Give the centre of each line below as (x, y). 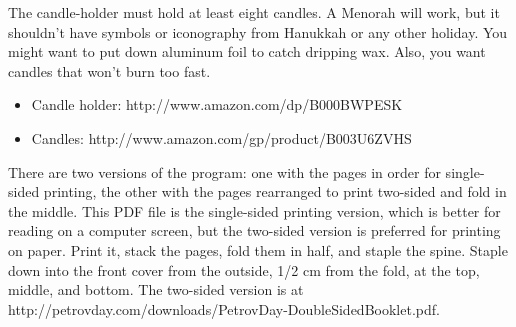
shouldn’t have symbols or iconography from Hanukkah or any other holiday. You (258, 31)
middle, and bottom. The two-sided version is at (156, 289)
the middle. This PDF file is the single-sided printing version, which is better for (254, 210)
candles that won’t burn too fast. (109, 70)
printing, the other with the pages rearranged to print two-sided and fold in (275, 191)
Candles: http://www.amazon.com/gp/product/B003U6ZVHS (221, 137)
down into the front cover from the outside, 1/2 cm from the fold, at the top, (244, 269)
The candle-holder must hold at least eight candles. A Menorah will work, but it (254, 12)
